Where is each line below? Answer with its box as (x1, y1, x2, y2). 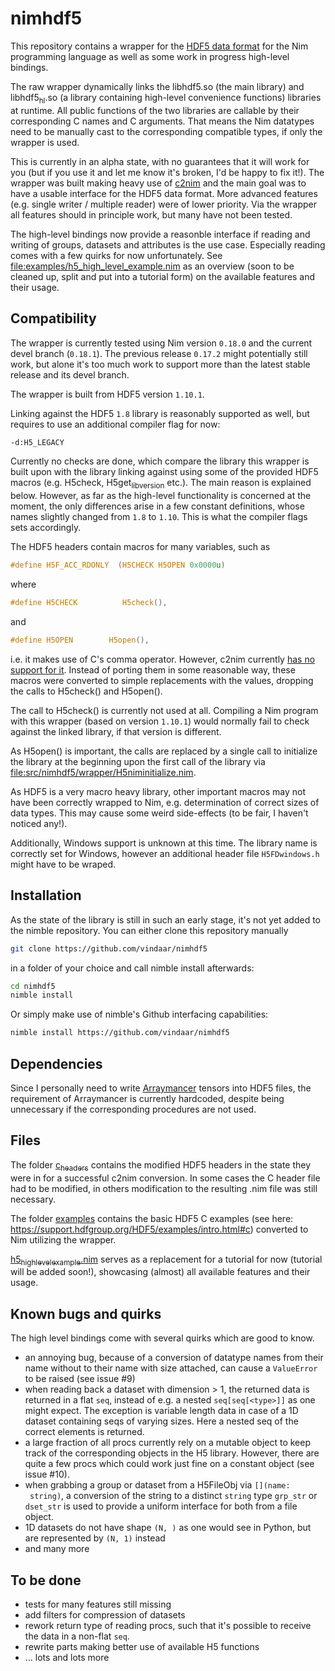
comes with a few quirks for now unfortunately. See (10, 249, 223, 261)
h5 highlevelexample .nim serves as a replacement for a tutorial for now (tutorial (10, 1253, 323, 1267)
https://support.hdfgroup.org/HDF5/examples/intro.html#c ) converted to (10, 1223, 309, 1235)
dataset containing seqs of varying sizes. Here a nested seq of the (24, 1415, 299, 1427)
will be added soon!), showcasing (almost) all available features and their (10, 1266, 311, 1278)
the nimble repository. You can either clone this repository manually (10, 924, 289, 936)
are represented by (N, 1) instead (24, 1532, 166, 1544)
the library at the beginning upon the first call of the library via (10, 755, 266, 767)
